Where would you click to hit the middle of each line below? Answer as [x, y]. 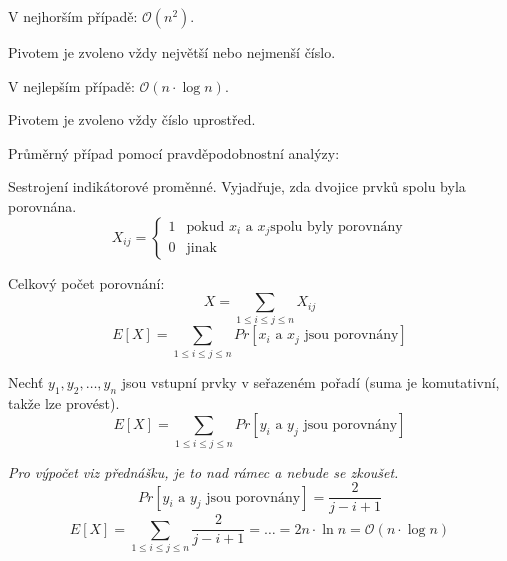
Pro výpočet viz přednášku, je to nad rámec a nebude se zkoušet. [203, 471]
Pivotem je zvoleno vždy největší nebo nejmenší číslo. [172, 52]
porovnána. [42, 205]
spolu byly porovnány [336, 226]
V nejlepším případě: [71, 85]
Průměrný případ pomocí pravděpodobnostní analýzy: [174, 152]
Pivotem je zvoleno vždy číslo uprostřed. [132, 119]
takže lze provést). [64, 402]
